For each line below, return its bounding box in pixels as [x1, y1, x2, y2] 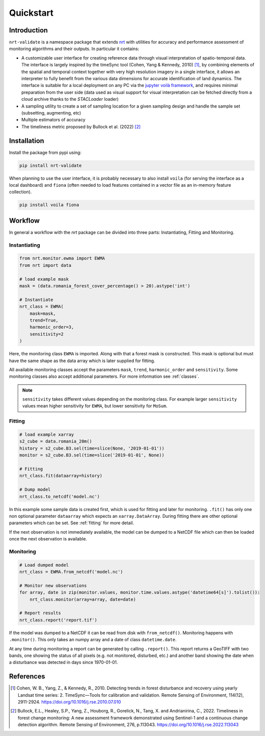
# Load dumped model [19, 562, 69, 567]
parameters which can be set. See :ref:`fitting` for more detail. [9, 520, 134, 526]
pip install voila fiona [19, 202, 79, 208]
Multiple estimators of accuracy [21, 117, 86, 123]
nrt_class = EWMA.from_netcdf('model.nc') [19, 569, 123, 574]
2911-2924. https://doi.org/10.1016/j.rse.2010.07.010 [18, 699, 121, 705]
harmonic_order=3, [29, 324, 74, 330]
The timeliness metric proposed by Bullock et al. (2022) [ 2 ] [21, 123, 141, 130]
